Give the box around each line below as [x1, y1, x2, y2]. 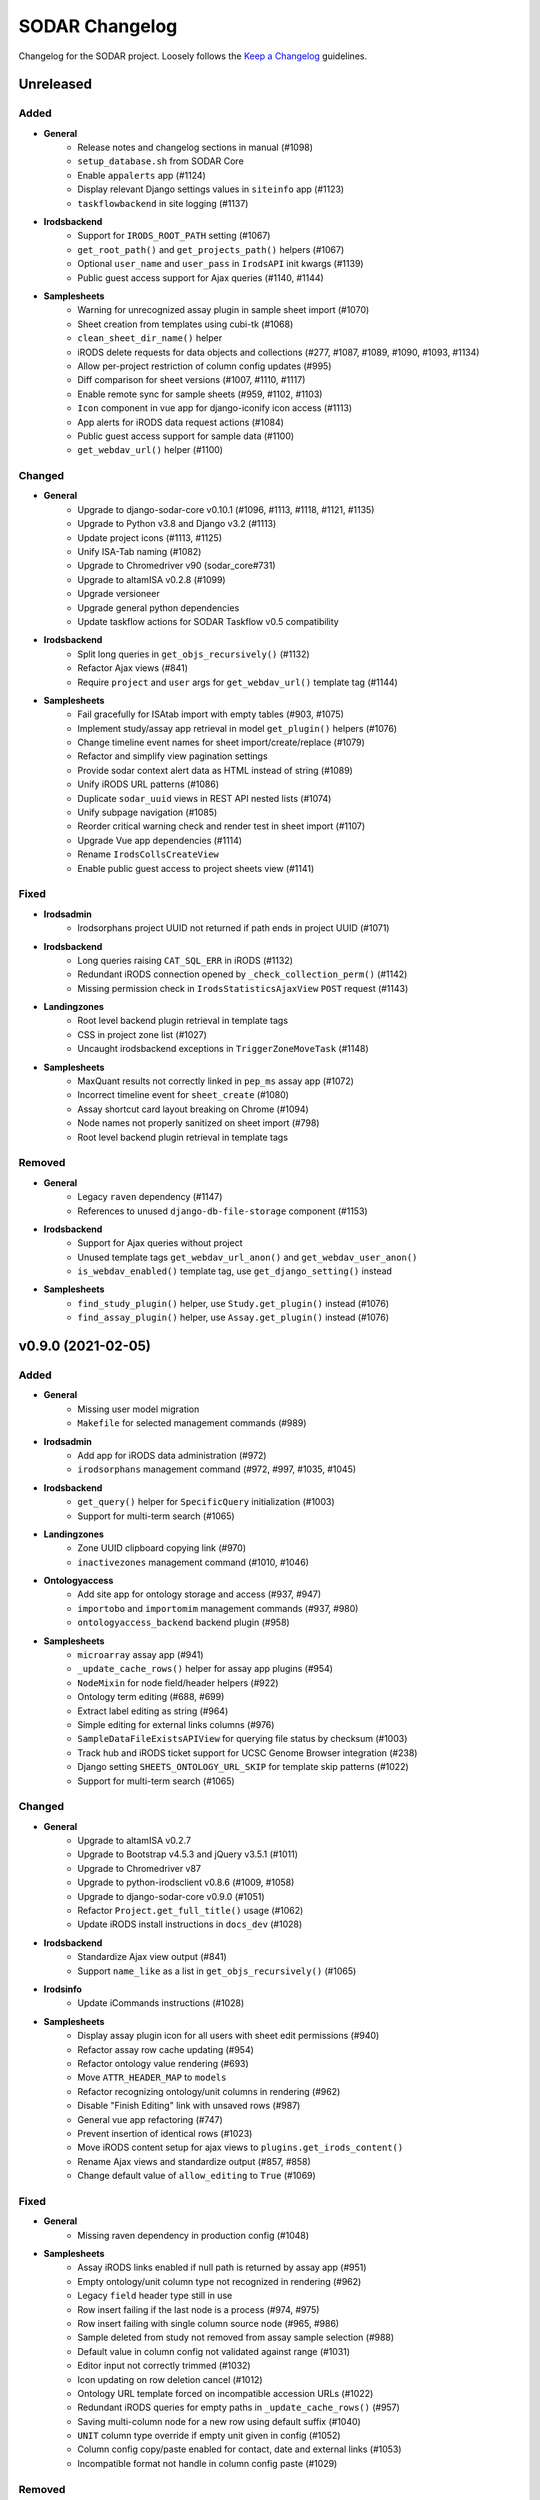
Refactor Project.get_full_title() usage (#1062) [77, 1905, 304, 1917]
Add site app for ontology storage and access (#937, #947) [77, 1588, 322, 1600]
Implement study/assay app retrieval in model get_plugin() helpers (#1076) [77, 722, 398, 734]
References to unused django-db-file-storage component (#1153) [77, 1205, 369, 1217]
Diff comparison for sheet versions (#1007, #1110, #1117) [77, 374, 306, 386]
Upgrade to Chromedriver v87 [77, 1862, 202, 1874]
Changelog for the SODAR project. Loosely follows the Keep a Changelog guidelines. [18, 50, 368, 62]
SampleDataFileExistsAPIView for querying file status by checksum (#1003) [77, 1733, 408, 1745]
